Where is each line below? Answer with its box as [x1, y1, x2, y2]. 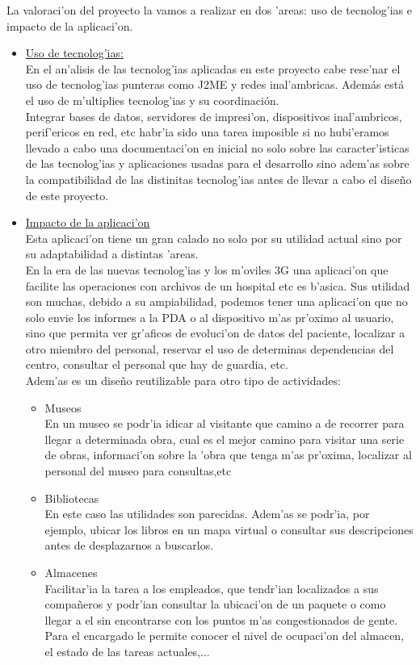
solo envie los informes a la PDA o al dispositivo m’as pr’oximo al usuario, [25, 308, 394, 325]
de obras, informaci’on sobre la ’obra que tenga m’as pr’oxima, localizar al [44, 446, 412, 463]
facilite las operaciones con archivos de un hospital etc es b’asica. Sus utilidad [25, 277, 410, 294]
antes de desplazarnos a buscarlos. [44, 537, 214, 554]
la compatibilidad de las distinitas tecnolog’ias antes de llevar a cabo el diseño [25, 170, 412, 187]
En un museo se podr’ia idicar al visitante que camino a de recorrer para [44, 415, 405, 432]
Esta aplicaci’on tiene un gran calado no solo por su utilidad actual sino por [25, 229, 402, 246]
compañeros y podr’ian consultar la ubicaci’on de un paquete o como [44, 596, 386, 613]
